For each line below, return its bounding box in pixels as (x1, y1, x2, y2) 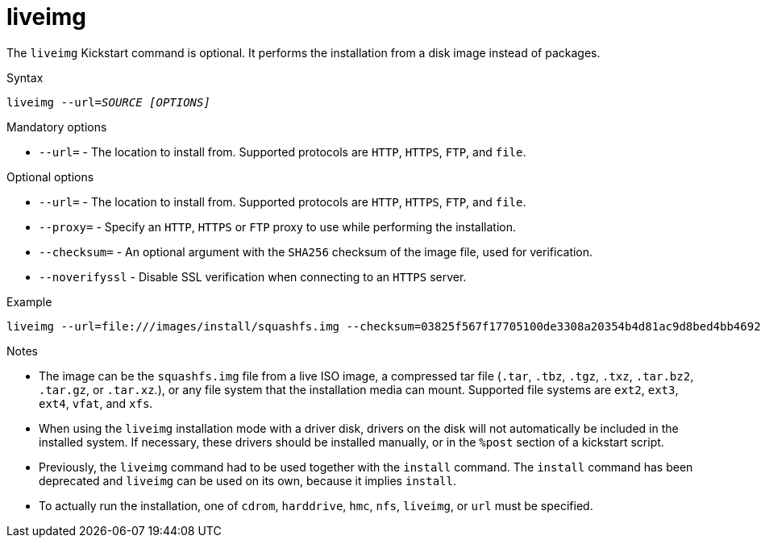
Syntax (6, 70, 44, 85)
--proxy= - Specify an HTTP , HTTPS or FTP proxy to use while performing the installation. (39, 219, 517, 234)
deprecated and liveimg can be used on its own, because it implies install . (39, 473, 457, 488)
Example (6, 294, 52, 309)
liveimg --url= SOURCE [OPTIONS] (6, 95, 210, 109)
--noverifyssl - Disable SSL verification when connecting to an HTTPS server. (39, 269, 467, 284)
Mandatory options (6, 119, 107, 134)
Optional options (6, 169, 94, 184)
